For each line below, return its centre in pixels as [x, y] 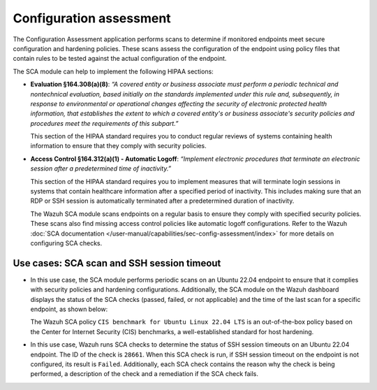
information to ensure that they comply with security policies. [118, 146]
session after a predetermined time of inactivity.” [101, 168]
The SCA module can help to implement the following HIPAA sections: [113, 71]
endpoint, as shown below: [69, 309]
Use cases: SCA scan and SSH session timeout [117, 263]
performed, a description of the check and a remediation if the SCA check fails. [144, 374]
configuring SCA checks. [66, 243]
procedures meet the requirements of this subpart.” [104, 123]
